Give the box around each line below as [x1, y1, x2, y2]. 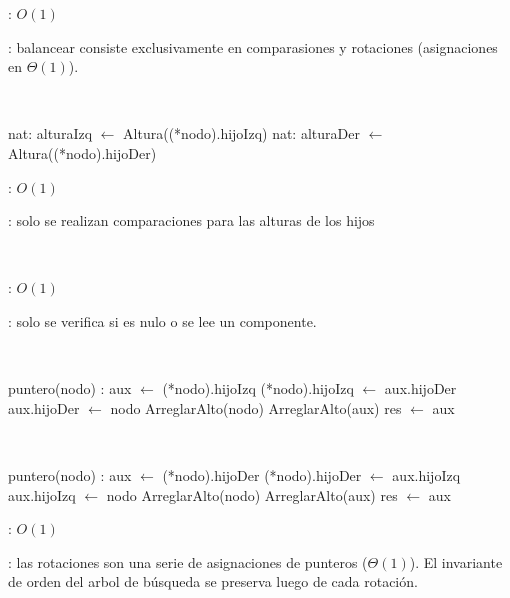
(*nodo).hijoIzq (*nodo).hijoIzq [162, 378, 354, 399]
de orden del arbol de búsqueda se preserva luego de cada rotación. [8, 571, 418, 592]
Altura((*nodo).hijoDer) [8, 142, 157, 163]
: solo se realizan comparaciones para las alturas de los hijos [8, 210, 375, 231]
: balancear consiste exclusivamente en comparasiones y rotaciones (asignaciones [8, 36, 498, 57]
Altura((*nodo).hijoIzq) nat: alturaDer [123, 123, 360, 144]
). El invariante [409, 551, 503, 572]
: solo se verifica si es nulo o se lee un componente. [8, 310, 317, 331]
